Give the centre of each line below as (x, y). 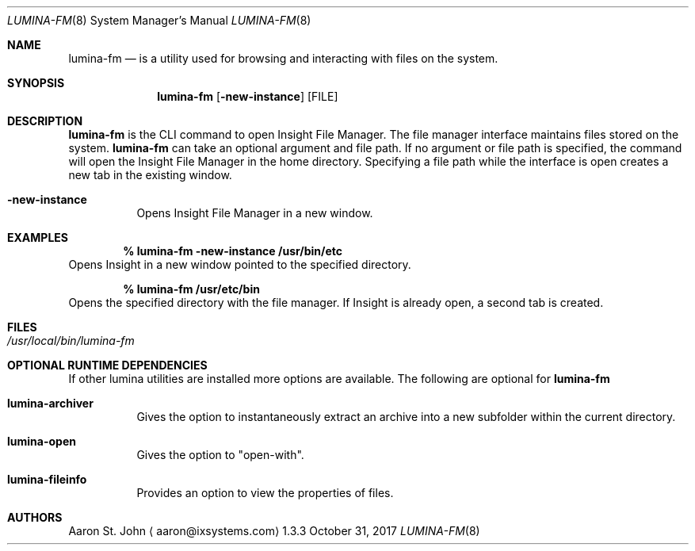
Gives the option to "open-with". (220, 455)
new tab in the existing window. (150, 175)
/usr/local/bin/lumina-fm (71, 341)
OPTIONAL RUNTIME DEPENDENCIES (107, 365)
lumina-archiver (50, 403)
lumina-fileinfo (47, 479)
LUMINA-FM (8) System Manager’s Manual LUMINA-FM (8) (159, 20)
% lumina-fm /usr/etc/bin (191, 289)
